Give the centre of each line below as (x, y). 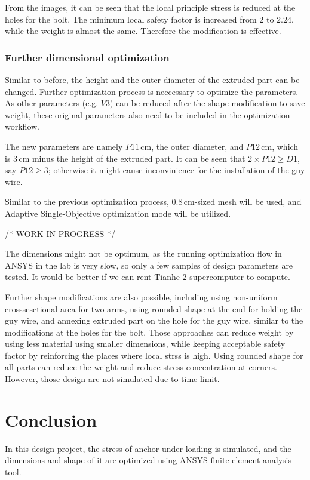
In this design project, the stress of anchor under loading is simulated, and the (148, 448)
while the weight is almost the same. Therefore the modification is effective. (143, 31)
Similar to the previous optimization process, (87, 201)
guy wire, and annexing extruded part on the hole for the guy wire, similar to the (154, 320)
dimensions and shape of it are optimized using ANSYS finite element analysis (148, 460)
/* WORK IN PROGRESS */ (60, 233)
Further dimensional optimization (87, 57)
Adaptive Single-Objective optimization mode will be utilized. (118, 213)
